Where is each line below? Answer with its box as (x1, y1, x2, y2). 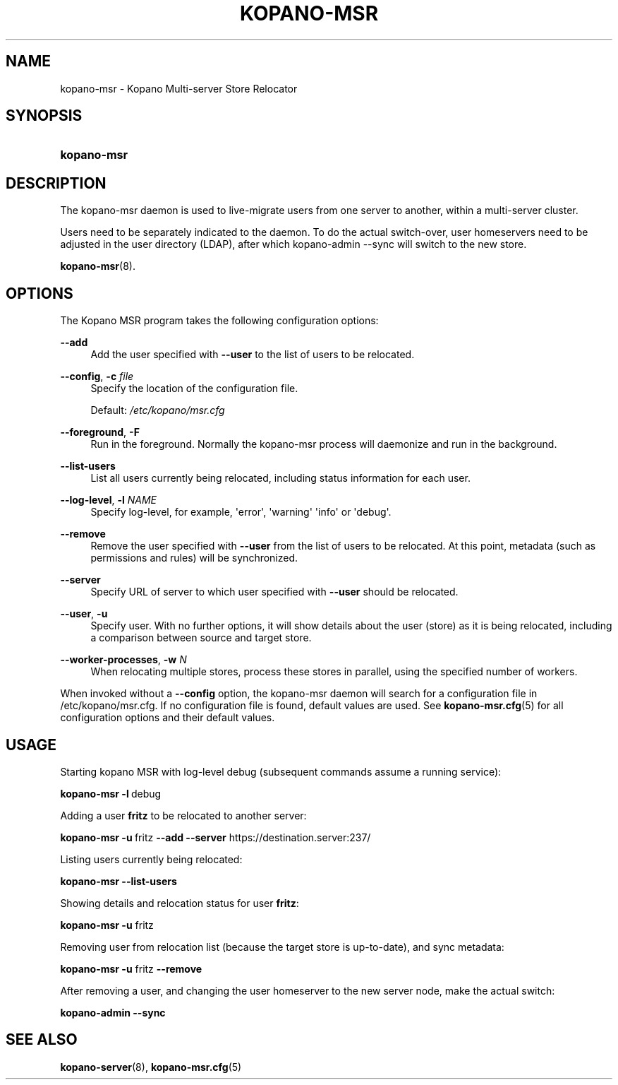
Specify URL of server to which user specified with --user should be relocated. (90, 586, 459, 598)
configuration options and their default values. (60, 711, 275, 724)
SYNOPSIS (6, 107, 83, 125)
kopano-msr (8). (60, 260, 135, 273)
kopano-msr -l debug (60, 787, 162, 800)
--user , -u (60, 607, 108, 620)
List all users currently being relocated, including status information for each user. (90, 472, 471, 485)
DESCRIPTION (6, 174, 107, 192)
